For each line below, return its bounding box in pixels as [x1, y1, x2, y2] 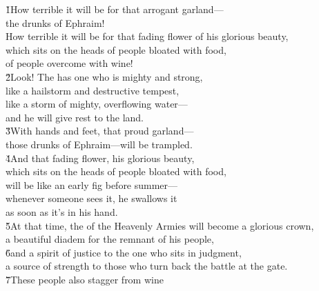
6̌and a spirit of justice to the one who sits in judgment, [6, 245, 242, 259]
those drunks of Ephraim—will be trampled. [6, 137, 193, 151]
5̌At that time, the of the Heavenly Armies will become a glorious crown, [6, 218, 314, 232]
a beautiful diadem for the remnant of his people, [6, 232, 214, 246]
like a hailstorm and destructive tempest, [6, 83, 180, 97]
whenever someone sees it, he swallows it [6, 191, 177, 205]
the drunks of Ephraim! [6, 15, 105, 30]
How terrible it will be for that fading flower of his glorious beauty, [6, 29, 289, 43]
